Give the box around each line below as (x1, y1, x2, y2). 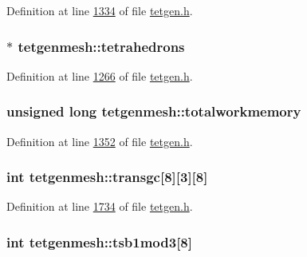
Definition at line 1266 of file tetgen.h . (6, 67, 193, 84)
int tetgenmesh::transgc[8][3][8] (6, 167, 208, 187)
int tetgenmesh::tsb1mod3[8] (6, 231, 192, 251)
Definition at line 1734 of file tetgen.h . (6, 198, 193, 215)
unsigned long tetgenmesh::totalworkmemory (6, 101, 301, 121)
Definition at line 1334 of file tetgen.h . (6, 2, 193, 18)
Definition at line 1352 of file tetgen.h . (6, 132, 193, 149)
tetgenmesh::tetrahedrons (18, 36, 185, 56)
